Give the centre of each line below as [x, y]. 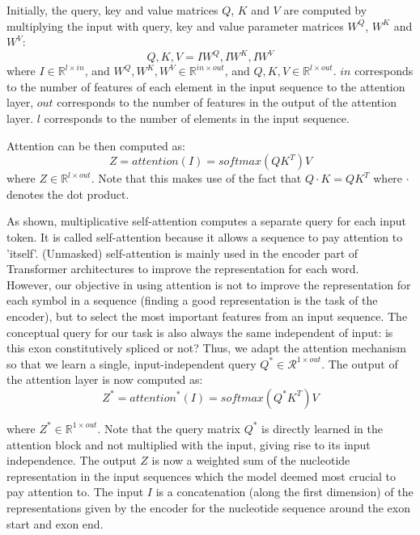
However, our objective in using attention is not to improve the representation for [209, 284]
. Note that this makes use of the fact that [196, 178]
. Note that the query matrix [169, 428]
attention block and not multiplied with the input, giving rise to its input [189, 444]
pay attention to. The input [75, 492]
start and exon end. [55, 523]
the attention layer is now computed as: [105, 379]
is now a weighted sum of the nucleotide [251, 460]
